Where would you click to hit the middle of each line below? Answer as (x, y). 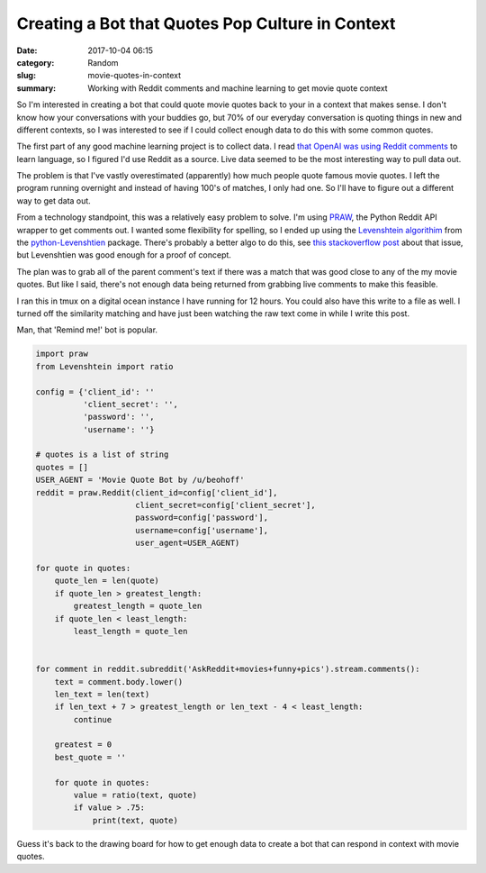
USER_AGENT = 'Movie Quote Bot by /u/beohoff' (140, 480)
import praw (62, 354)
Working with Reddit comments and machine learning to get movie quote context (238, 88)
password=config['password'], (202, 518)
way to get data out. (54, 200)
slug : (26, 76)
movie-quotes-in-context (135, 76)
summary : (36, 88)
